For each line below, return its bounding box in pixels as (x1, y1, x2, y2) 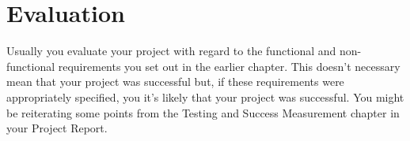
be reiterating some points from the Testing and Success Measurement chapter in (6, 104, 400, 121)
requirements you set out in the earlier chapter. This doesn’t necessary (58, 58, 401, 74)
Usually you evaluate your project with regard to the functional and (6, 43, 336, 59)
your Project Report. (6, 120, 108, 136)
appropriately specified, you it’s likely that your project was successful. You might (6, 88, 404, 105)
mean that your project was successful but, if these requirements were (6, 73, 344, 90)
